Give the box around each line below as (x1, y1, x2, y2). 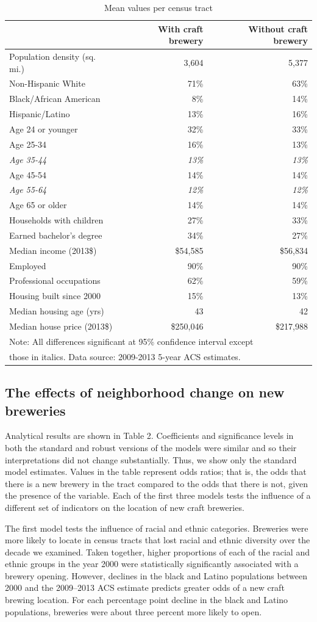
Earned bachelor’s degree (9, 228, 102, 241)
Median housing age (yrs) (9, 305, 104, 317)
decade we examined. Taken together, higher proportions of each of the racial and (5, 545, 310, 558)
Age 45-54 (9, 168, 47, 181)
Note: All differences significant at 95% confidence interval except (9, 335, 254, 347)
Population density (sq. (9, 50, 96, 63)
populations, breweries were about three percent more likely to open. (5, 605, 262, 618)
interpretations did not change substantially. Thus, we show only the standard (5, 453, 297, 466)
